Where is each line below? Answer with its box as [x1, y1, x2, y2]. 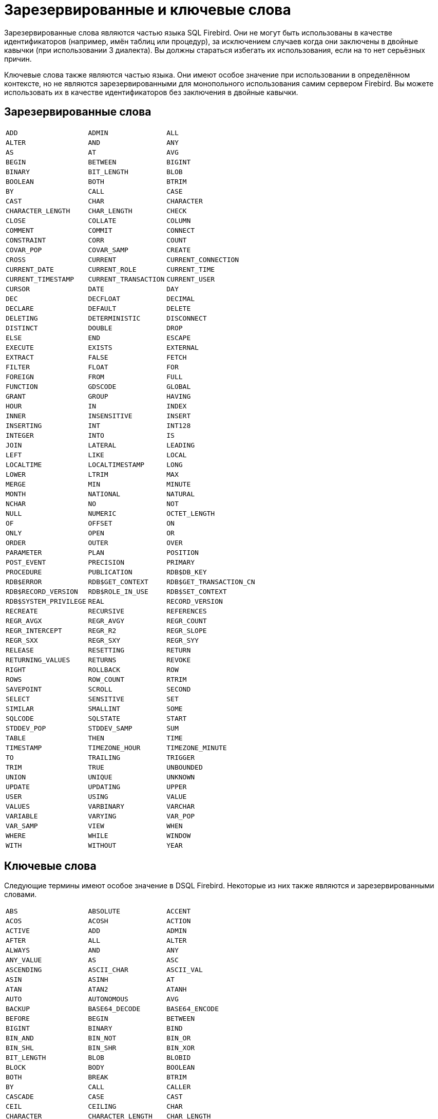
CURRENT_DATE [6, 265, 54, 273]
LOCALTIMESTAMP [88, 460, 145, 469]
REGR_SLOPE [166, 626, 207, 635]
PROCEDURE [6, 568, 42, 576]
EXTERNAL [166, 343, 199, 351]
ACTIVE [6, 927, 30, 935]
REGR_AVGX [6, 617, 42, 625]
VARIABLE [6, 812, 38, 820]
